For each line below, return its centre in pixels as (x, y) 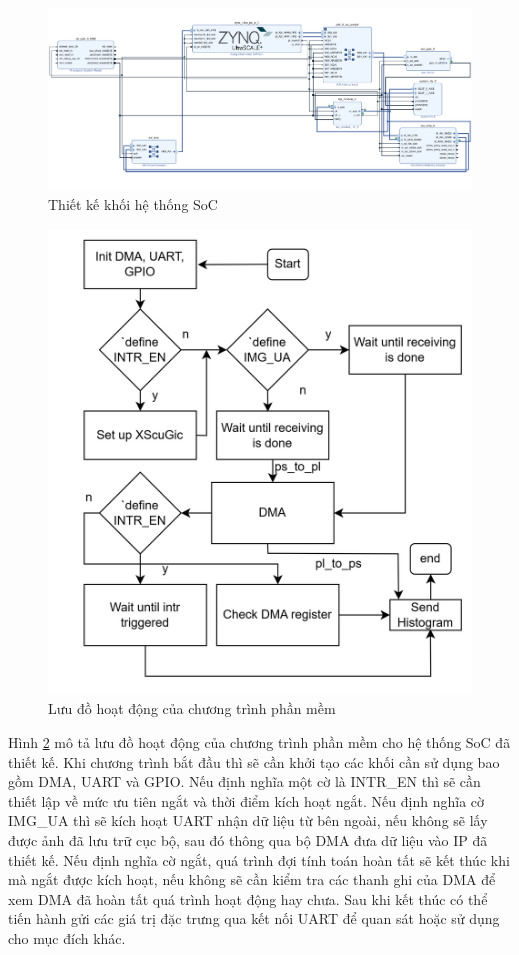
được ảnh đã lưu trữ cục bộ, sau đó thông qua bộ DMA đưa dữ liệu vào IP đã (248, 839)
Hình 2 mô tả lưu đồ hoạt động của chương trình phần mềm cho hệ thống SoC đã (259, 741)
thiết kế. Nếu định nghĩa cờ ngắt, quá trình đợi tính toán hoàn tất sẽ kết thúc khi (259, 859)
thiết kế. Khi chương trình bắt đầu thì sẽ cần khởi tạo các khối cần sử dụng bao (254, 761)
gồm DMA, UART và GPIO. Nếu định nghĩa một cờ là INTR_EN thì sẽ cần (244, 781)
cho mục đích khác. (67, 937)
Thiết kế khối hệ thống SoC (133, 204)
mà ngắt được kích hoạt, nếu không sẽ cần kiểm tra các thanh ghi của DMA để (252, 879)
